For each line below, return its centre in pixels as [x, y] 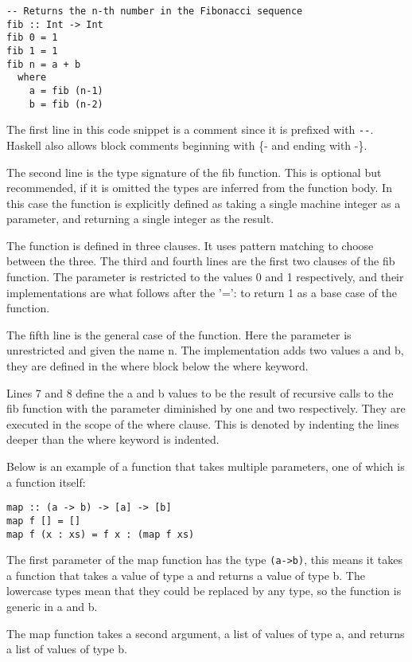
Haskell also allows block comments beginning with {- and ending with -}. [187, 145]
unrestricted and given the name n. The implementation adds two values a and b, [205, 350]
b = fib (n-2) [66, 104]
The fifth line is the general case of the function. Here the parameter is [179, 334]
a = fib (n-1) [66, 90]
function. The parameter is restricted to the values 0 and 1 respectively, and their [205, 277]
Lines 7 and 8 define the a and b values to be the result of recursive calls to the [200, 392]
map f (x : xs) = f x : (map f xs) [101, 534]
